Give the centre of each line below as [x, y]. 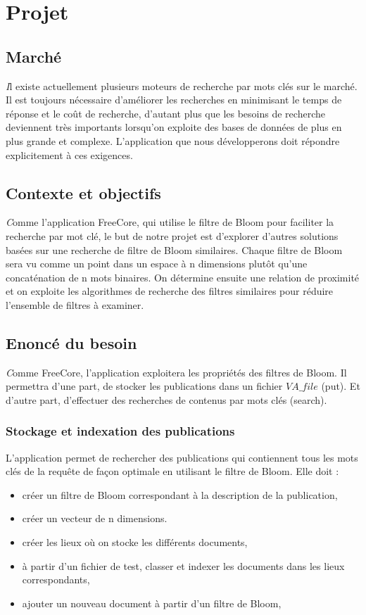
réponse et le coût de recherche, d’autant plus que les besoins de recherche [165, 113]
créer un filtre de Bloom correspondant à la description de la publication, [180, 494]
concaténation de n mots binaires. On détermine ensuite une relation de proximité [183, 277]
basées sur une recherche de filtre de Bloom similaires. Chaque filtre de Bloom [174, 249]
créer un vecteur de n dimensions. [95, 518]
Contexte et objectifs [83, 192]
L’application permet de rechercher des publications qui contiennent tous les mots [182, 457]
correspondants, [56, 579]
